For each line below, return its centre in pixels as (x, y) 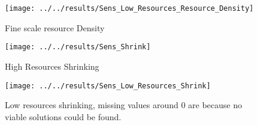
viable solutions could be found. (63, 116)
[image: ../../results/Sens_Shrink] (78, 47)
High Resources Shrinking (52, 66)
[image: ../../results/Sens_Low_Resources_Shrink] (108, 86)
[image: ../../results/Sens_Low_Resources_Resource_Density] (129, 8)
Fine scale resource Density (55, 27)
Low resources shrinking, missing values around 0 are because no (124, 105)
